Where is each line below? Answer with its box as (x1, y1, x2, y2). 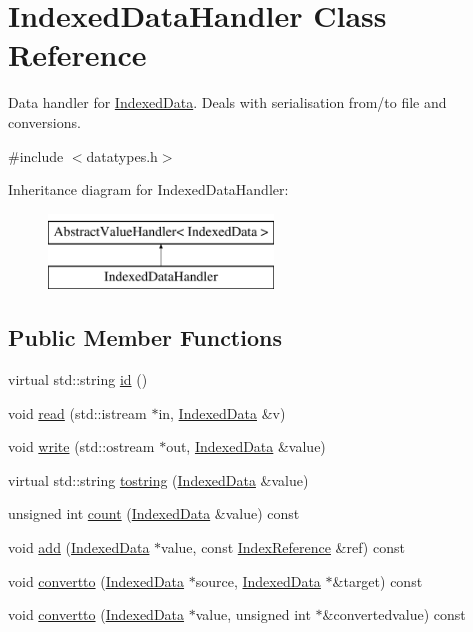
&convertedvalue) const (322, 604, 466, 625)
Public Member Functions (8, 322, 282, 353)
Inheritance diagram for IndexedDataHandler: (8, 179, 289, 200)
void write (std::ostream (8, 436, 155, 457)
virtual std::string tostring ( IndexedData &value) (8, 469, 309, 490)
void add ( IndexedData (8, 537, 150, 558)
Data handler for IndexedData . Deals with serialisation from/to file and (8, 92, 447, 113)
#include (8, 145, 64, 166)
